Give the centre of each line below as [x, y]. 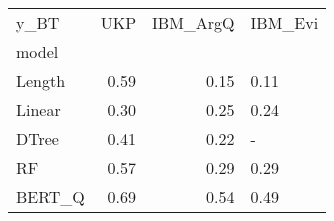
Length [41, 80]
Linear [38, 109]
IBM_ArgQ [193, 22]
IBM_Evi [284, 22]
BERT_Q [50, 196]
